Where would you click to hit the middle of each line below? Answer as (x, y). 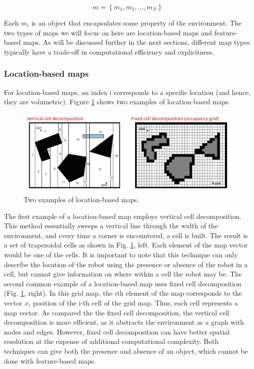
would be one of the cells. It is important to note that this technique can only (121, 254)
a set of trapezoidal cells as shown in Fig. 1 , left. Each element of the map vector (126, 245)
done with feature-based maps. (50, 360)
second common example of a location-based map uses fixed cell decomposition (123, 283)
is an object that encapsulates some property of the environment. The (136, 23)
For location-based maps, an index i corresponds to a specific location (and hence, (127, 92)
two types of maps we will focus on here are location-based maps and (108, 32)
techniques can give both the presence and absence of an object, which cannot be (126, 351)
